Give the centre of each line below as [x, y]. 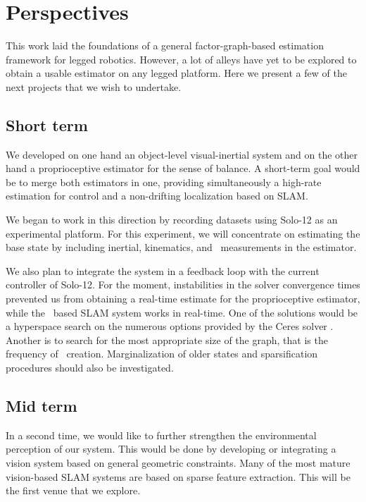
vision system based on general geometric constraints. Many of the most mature [178, 463]
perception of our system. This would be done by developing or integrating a [171, 449]
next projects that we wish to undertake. [94, 86]
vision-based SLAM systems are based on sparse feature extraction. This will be [178, 476]
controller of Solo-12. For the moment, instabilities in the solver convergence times [183, 284]
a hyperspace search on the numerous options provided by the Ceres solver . [170, 326]
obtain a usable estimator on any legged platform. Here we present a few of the [176, 73]
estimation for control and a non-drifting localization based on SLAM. [157, 196]
